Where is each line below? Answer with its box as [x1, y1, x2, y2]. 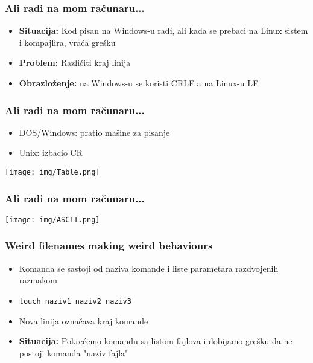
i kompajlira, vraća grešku [19, 36, 116, 48]
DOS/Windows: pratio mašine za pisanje [19, 126, 170, 138]
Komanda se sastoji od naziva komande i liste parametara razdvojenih [19, 262, 279, 274]
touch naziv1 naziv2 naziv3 [19, 297, 131, 306]
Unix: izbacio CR [19, 146, 83, 159]
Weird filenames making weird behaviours [5, 238, 213, 253]
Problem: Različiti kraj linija [19, 56, 131, 69]
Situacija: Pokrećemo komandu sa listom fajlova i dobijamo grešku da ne [19, 335, 292, 347]
